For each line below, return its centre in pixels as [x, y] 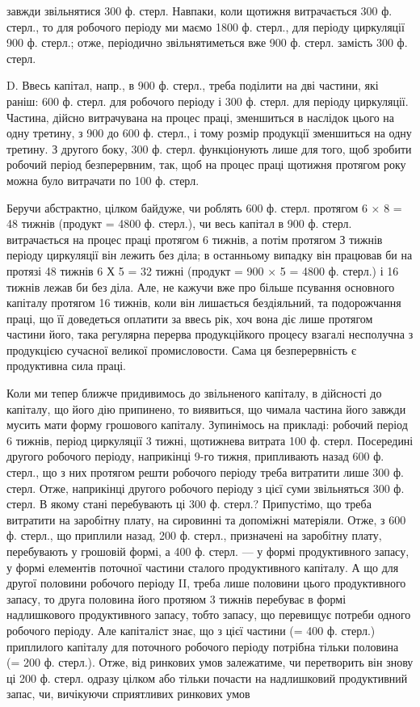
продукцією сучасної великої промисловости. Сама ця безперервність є [181, 349]
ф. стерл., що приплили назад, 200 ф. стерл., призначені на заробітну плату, [194, 535]
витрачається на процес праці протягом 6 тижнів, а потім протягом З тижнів [195, 239]
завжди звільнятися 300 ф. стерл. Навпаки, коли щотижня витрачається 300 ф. [199, 11]
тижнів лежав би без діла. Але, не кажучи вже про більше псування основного [201, 286]
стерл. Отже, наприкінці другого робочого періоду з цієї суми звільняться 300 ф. [206, 488]
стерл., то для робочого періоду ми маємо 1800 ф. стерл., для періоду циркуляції [206, 26]
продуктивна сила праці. [66, 366]
